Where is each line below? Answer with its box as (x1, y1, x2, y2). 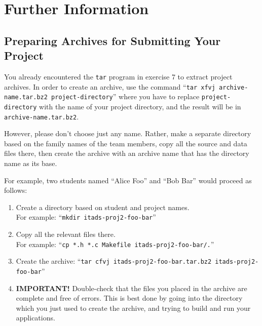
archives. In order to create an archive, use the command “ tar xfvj (4, 81, 215, 92)
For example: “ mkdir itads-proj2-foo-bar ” (16, 212, 156, 222)
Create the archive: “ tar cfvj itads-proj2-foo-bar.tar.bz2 (16, 256, 212, 266)
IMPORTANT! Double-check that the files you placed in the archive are (16, 282, 247, 293)
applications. (16, 312, 55, 323)
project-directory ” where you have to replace (51, 91, 200, 102)
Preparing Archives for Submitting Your (4, 32, 221, 48)
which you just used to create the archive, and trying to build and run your (16, 302, 251, 313)
